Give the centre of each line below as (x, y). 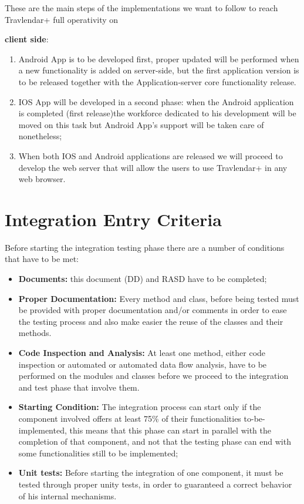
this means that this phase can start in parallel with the (170, 430)
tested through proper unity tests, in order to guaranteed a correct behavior (155, 484)
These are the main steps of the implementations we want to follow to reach (141, 8)
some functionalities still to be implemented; (98, 453)
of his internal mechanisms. (67, 495)
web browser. (42, 179)
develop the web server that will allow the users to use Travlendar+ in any (153, 167)
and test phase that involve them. (79, 387)
